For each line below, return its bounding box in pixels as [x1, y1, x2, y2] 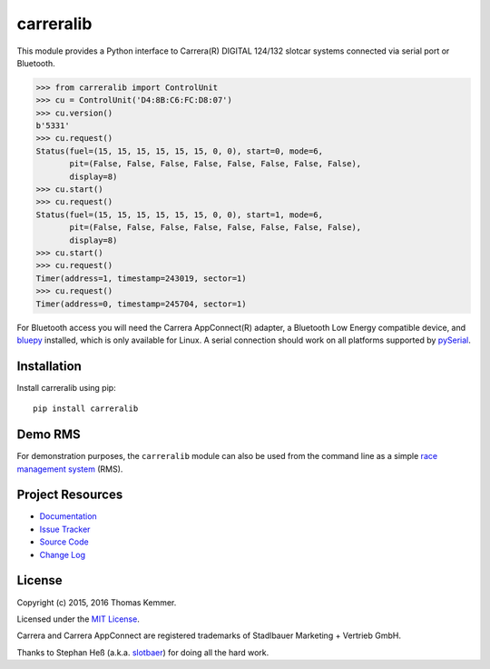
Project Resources [16, 487, 123, 503]
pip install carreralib [33, 404, 139, 414]
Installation [16, 358, 82, 374]
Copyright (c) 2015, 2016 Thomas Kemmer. [16, 596, 177, 608]
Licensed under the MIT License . [16, 614, 140, 624]
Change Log [39, 549, 86, 560]
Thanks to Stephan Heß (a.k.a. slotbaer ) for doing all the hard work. [16, 646, 269, 658]
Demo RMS [16, 427, 81, 443]
